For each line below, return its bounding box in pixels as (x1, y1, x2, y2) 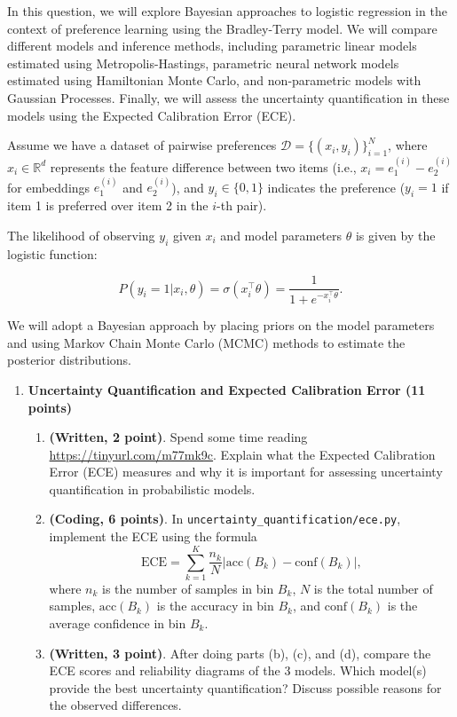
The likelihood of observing (7, 225, 155, 244)
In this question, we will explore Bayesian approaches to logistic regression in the (7, 2, 447, 20)
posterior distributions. (7, 351, 131, 369)
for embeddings (7, 177, 91, 196)
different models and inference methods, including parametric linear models (7, 36, 417, 55)
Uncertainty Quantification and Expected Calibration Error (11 (28, 380, 426, 398)
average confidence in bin (49, 614, 186, 633)
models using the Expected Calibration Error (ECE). (7, 106, 296, 124)
